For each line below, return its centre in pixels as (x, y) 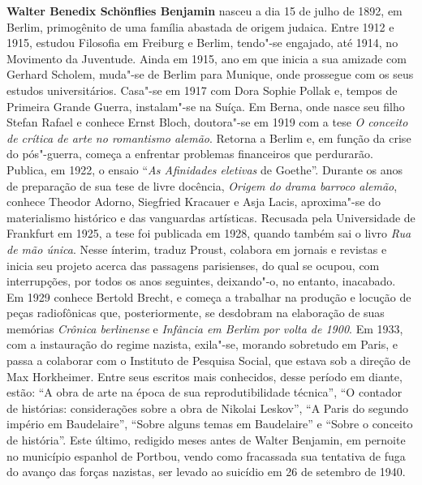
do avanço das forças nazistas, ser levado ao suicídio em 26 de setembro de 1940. (206, 472)
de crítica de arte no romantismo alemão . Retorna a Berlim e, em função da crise (209, 137)
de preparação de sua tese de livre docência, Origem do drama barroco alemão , (202, 185)
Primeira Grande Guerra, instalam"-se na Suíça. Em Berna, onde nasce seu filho (206, 106)
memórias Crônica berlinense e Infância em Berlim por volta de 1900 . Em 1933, (205, 328)
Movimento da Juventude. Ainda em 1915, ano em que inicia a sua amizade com (207, 58)
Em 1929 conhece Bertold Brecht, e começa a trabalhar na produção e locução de (209, 296)
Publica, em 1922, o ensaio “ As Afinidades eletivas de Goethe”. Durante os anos (205, 169)
